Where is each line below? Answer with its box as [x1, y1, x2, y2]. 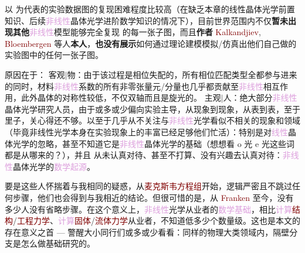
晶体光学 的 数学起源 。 [13, 160, 95, 172]
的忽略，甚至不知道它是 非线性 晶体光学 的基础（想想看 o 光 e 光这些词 [29, 137, 294, 149]
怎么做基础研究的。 [21, 237, 95, 249]
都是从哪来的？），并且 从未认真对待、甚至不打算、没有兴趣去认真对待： [5, 149, 283, 161]
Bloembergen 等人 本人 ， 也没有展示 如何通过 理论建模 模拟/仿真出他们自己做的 [5, 37, 297, 49]
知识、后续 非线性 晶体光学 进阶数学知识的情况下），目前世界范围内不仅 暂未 [5, 14, 288, 26]
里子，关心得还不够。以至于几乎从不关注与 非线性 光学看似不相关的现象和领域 [5, 114, 300, 126]
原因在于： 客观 [5, 68, 65, 80]
